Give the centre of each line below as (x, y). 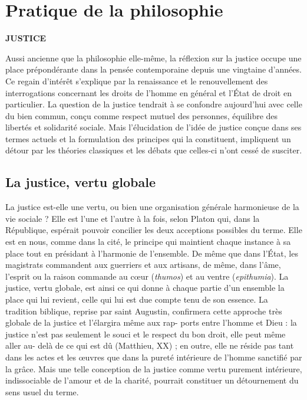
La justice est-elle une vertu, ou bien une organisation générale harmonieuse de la (152, 207)
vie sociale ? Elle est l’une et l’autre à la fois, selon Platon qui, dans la (133, 218)
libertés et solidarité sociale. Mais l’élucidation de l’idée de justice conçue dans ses (153, 127)
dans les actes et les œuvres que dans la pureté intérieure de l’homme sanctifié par (154, 357)
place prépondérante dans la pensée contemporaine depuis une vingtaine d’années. (153, 69)
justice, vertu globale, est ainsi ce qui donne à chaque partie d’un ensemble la (145, 288)
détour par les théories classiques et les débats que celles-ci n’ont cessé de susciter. (154, 150)
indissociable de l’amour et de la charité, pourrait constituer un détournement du (152, 380)
